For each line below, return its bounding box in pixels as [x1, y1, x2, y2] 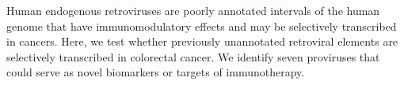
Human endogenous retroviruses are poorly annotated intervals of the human [6, 2, 380, 18]
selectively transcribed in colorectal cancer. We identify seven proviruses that [6, 48, 380, 65]
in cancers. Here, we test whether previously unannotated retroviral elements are [6, 33, 398, 50]
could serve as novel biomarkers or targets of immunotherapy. [6, 64, 305, 80]
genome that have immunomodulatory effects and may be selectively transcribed [6, 17, 397, 34]
